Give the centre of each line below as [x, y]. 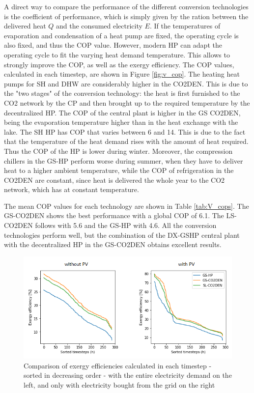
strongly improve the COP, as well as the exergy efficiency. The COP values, [119, 64]
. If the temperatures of [185, 26]
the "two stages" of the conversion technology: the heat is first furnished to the [122, 93]
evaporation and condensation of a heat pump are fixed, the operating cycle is [121, 35]
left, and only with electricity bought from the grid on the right [119, 384]
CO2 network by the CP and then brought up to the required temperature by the [127, 102]
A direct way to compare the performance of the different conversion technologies [126, 6]
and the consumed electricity [99, 26]
